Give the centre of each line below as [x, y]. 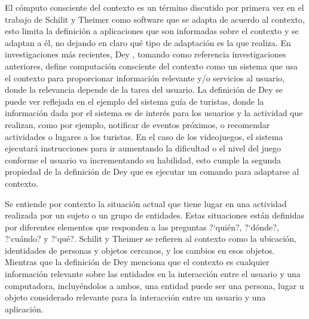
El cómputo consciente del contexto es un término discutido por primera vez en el [154, 7]
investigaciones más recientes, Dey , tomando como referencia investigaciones [146, 54]
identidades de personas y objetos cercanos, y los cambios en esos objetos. [140, 250]
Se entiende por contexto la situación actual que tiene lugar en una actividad [146, 203]
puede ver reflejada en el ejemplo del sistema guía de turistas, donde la [134, 101]
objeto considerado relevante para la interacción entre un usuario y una [135, 297]
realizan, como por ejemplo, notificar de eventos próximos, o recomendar [137, 124]
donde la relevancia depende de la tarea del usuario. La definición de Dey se [144, 89]
